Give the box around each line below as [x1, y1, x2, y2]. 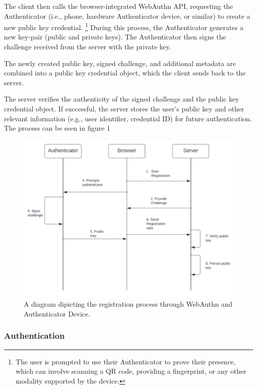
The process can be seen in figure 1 [4, 123, 110, 133]
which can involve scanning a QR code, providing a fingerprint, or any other [15, 366, 247, 376]
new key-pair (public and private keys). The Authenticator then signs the [4, 32, 226, 42]
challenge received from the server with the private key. [4, 41, 171, 52]
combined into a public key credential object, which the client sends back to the [4, 68, 246, 78]
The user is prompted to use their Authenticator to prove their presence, [15, 356, 236, 366]
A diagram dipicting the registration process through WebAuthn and [24, 299, 233, 309]
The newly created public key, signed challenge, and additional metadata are [4, 58, 236, 68]
